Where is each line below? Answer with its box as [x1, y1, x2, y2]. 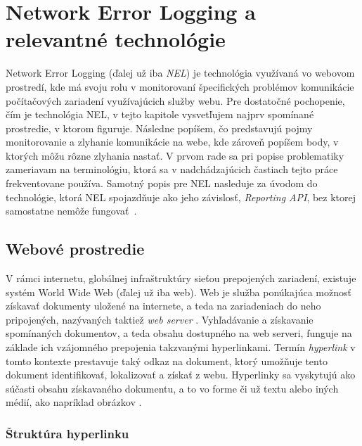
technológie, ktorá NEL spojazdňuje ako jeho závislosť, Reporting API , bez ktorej [6, 189, 356, 204]
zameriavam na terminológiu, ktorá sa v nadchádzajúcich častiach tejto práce [6, 162, 338, 177]
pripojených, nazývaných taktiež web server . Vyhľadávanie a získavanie [6, 312, 313, 326]
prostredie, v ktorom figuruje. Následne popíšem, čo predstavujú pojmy [6, 120, 313, 135]
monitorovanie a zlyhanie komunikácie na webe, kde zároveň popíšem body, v [6, 134, 339, 149]
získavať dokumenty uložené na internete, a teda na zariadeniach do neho [6, 298, 321, 313]
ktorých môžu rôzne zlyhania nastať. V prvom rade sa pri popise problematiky [6, 148, 344, 163]
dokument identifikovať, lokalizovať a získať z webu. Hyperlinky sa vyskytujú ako [6, 367, 356, 382]
